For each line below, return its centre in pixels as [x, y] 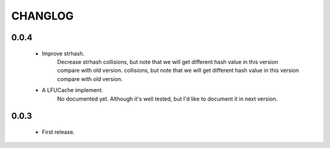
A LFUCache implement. [72, 90]
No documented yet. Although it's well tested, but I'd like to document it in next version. [167, 99]
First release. [58, 132]
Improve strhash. [63, 53]
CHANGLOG [42, 16]
